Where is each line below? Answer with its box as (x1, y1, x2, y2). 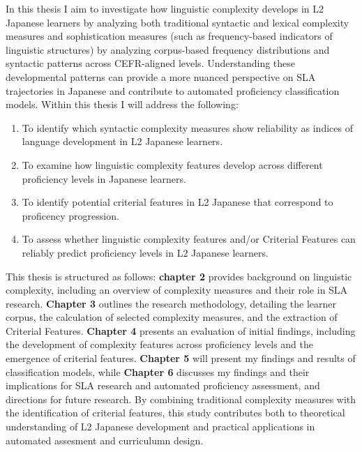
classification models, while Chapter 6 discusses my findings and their (6, 364, 310, 379)
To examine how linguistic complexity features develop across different (22, 157, 323, 172)
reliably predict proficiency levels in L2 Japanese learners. (22, 245, 269, 259)
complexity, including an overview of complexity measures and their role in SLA (6, 282, 348, 297)
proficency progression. (22, 208, 119, 223)
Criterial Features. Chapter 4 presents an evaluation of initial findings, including (6, 323, 356, 338)
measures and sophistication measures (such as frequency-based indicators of (6, 29, 333, 43)
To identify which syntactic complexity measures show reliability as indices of (22, 120, 353, 135)
